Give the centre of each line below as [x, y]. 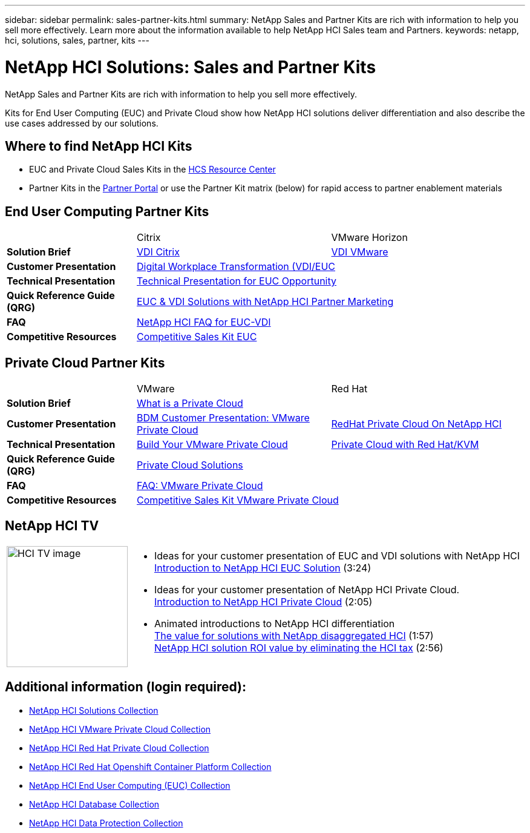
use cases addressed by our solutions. [82, 123]
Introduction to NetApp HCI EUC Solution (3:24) [263, 568]
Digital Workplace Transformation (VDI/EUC [236, 267]
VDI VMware [360, 252]
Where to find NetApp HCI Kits [99, 146]
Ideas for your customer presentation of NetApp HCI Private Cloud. [307, 589]
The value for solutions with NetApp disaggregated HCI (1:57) [294, 635]
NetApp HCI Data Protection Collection [106, 823]
